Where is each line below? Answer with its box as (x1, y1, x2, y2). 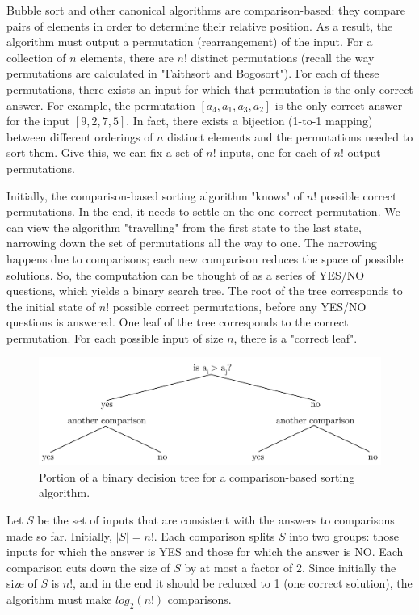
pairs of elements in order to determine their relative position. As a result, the (6, 17, 393, 34)
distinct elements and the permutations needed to (167, 128, 413, 145)
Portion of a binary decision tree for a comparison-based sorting (39, 468, 355, 485)
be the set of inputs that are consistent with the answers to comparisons (37, 511, 395, 528)
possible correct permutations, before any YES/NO (112, 297, 367, 314)
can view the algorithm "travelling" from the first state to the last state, (6, 218, 362, 235)
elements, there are (80, 48, 174, 65)
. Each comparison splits (153, 527, 275, 544)
